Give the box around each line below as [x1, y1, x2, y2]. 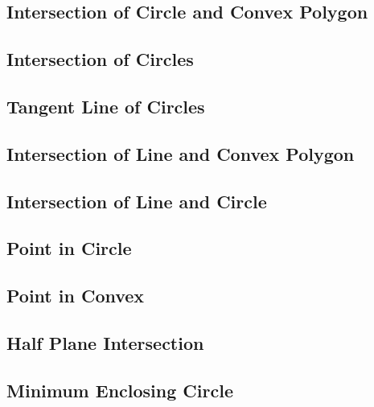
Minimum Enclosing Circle [6, 377, 233, 402]
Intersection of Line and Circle [6, 188, 267, 213]
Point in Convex [6, 283, 145, 308]
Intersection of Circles [6, 47, 194, 72]
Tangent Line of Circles [6, 93, 205, 118]
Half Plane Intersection [6, 330, 204, 355]
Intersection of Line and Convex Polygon [6, 141, 355, 166]
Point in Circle [6, 236, 132, 261]
